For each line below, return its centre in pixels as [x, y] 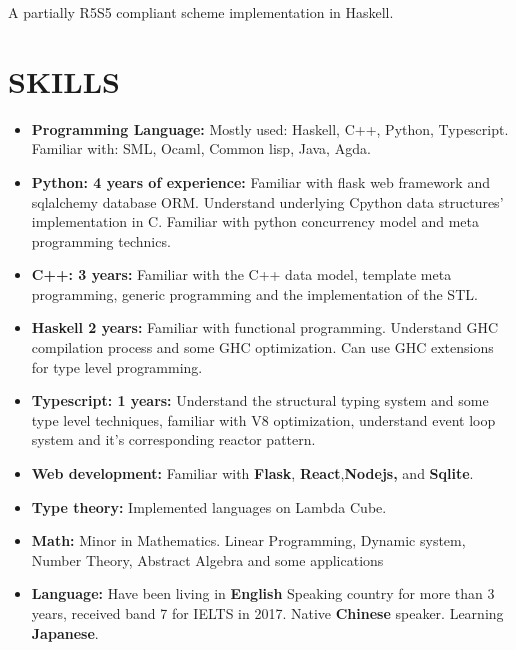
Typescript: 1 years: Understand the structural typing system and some [260, 400]
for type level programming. [117, 366]
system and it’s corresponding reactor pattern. [173, 439]
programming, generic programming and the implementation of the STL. [254, 293]
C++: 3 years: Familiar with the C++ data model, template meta [241, 274]
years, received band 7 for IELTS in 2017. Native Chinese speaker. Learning [267, 613]
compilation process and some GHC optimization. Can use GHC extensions [262, 347]
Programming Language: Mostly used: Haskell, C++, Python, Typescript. [270, 128]
